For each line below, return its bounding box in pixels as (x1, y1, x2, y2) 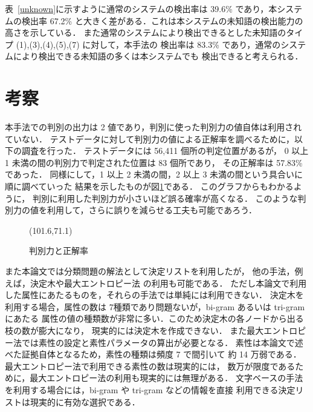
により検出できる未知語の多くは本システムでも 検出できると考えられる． (13, 50, 303, 62)
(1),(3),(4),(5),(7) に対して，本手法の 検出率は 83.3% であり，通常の (16, 38, 281, 50)
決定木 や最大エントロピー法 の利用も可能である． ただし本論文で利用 (30, 276, 307, 289)
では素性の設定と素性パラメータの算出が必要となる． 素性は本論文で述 (21, 336, 303, 348)
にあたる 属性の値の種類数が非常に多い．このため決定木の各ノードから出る (5, 312, 304, 325)
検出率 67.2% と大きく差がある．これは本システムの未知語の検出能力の (21, 14, 303, 27)
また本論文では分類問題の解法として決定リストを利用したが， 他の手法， (5, 265, 295, 277)
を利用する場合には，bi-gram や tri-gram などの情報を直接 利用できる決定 (5, 383, 295, 396)
